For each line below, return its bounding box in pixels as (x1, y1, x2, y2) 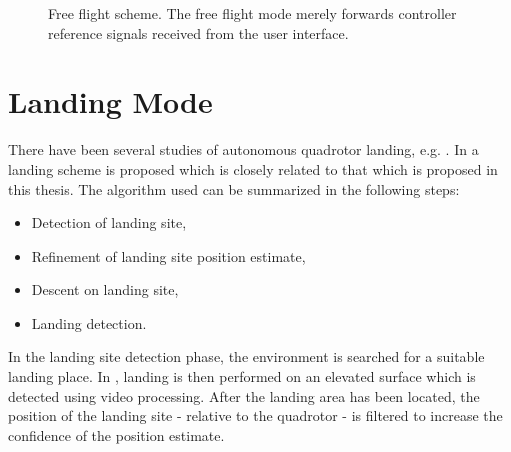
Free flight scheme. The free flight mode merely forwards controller (48, 3, 457, 23)
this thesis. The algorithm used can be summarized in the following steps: (8, 178, 460, 199)
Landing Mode (8, 81, 213, 122)
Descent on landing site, (31, 279, 179, 300)
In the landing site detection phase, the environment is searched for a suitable (8, 346, 485, 367)
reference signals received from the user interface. (48, 22, 349, 43)
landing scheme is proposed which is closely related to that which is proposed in (8, 158, 498, 179)
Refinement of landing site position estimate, (31, 245, 306, 266)
